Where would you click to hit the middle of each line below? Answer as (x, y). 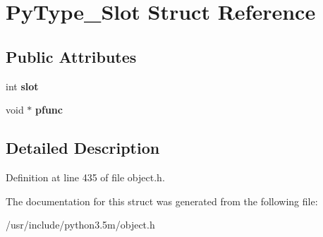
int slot (22, 86)
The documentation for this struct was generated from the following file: (162, 201)
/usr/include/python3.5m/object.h (80, 225)
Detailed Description (83, 148)
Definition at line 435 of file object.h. (85, 177)
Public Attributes (71, 56)
